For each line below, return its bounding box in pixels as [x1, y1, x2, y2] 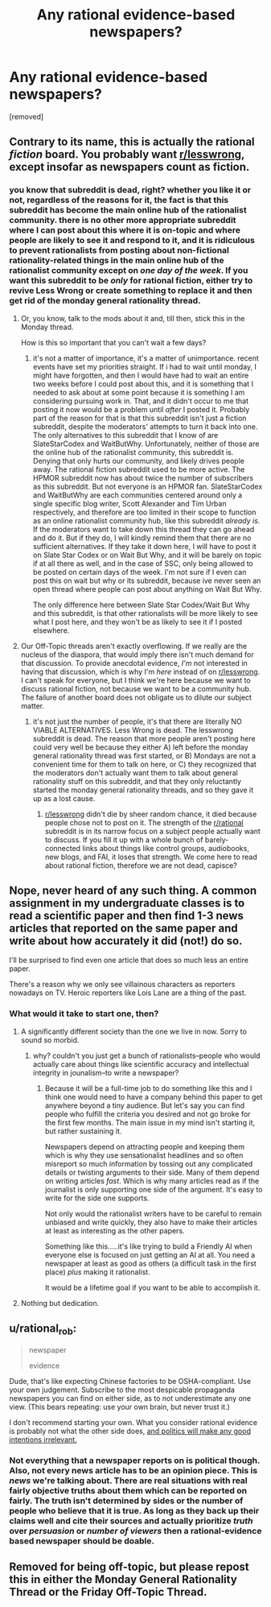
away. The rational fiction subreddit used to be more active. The [32, 465, 245, 474]
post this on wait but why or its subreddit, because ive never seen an [32, 576, 261, 585]
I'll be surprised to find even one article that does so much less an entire [9, 956, 248, 965]
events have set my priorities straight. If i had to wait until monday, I [32, 361, 257, 371]
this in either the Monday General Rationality [9, 1572, 238, 1587]
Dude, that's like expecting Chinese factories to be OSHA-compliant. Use [9, 1376, 252, 1386]
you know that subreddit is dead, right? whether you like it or [9, 184, 252, 196]
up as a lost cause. [32, 793, 96, 803]
